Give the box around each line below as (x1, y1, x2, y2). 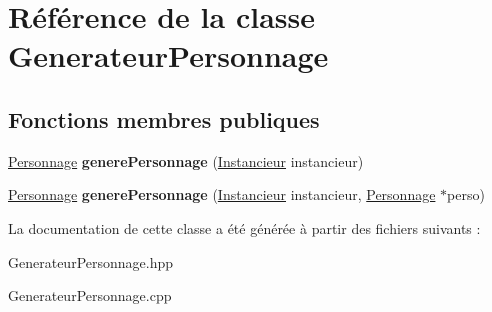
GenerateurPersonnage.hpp (8, 251, 174, 272)
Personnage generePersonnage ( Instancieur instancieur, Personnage (8, 184, 436, 205)
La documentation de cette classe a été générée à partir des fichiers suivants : (8, 217, 481, 238)
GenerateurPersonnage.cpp (8, 285, 172, 306)
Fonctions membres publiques (8, 103, 320, 134)
